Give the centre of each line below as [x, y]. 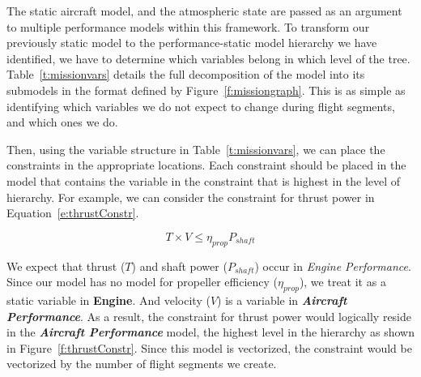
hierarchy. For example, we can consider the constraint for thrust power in [191, 197]
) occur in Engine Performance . [333, 266]
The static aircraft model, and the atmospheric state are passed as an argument [204, 11]
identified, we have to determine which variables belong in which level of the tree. [208, 58]
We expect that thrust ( [66, 266]
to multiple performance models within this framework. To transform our [188, 26]
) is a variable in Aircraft [282, 300]
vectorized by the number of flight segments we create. [142, 364]
